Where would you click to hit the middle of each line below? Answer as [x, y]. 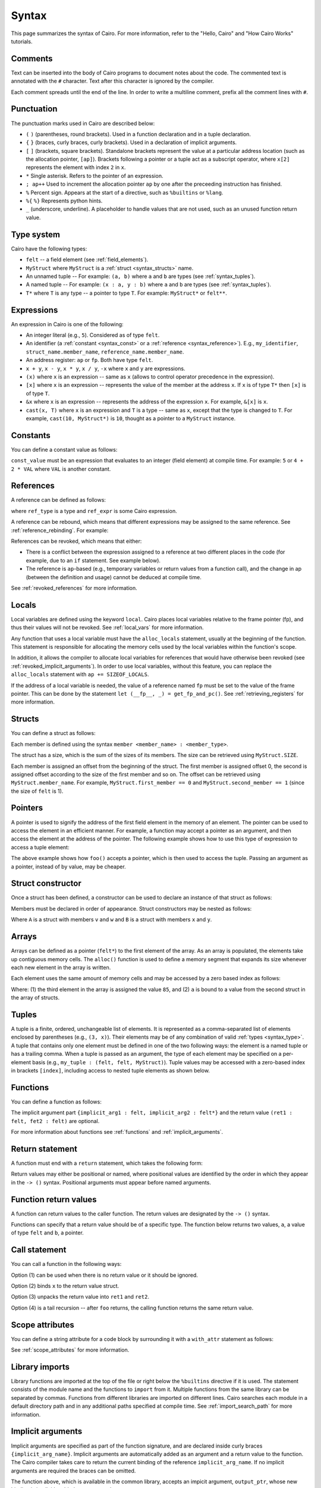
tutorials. [22, 41]
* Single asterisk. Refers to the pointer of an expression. [95, 176]
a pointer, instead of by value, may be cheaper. [68, 867]
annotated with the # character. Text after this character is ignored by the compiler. [112, 81]
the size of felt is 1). [37, 791]
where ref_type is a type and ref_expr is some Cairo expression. [94, 511]
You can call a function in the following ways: [66, 1264]
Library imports [40, 1367]
